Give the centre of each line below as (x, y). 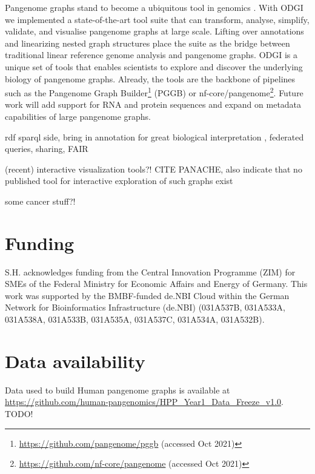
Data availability (75, 360)
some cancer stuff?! (40, 201)
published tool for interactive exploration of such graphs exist (119, 181)
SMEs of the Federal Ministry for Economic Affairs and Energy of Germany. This (156, 284)
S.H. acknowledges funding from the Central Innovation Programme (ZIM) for (150, 272)
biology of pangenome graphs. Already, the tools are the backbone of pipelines (150, 78)
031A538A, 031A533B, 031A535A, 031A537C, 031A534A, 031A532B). (135, 319)
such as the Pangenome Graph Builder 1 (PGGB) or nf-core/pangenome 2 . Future (154, 92)
